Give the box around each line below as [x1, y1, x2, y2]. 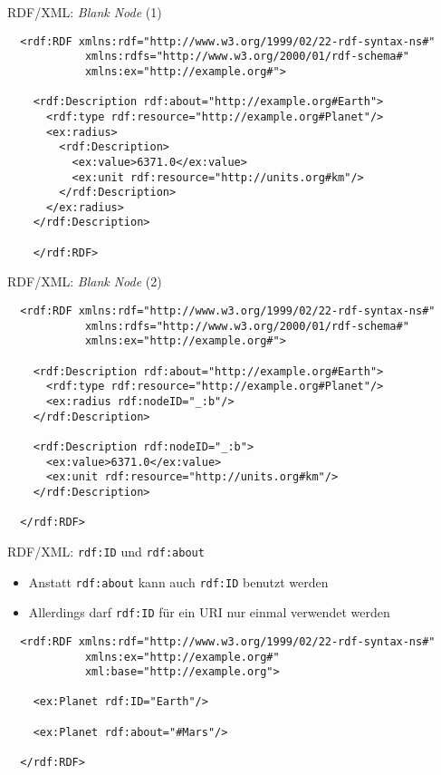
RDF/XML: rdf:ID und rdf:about [7, 541, 205, 560]
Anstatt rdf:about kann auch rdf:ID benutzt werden [28, 572, 329, 591]
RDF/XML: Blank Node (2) [7, 272, 162, 291]
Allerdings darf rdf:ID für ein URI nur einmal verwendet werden [28, 603, 390, 622]
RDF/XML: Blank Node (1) [7, 3, 162, 21]
